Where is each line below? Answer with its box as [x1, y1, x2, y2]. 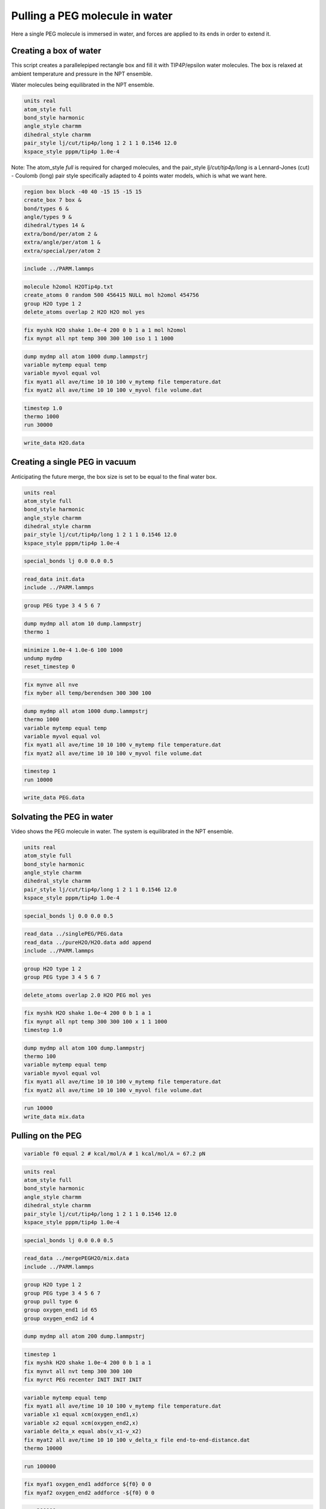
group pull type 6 [24, 1298, 78, 1305]
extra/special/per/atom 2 [24, 247, 101, 254]
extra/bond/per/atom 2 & [24, 230, 98, 237]
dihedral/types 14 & [24, 222, 85, 229]
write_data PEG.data [24, 794, 85, 801]
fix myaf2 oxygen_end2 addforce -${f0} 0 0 [24, 1489, 155, 1496]
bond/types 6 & [24, 205, 69, 212]
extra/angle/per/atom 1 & [24, 239, 101, 246]
